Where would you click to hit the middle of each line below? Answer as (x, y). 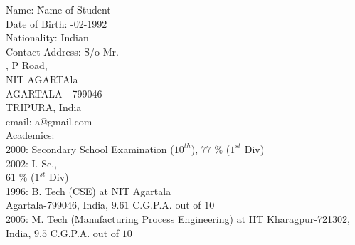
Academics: (30, 135)
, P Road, (27, 65)
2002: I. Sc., (31, 163)
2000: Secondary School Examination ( (90, 148)
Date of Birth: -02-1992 (57, 23)
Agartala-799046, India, (57, 205)
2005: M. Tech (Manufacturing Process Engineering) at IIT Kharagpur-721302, (178, 218)
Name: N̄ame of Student (58, 9)
